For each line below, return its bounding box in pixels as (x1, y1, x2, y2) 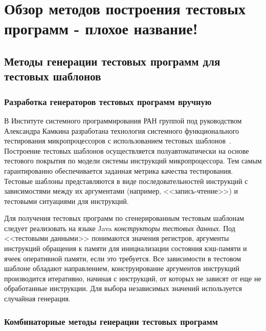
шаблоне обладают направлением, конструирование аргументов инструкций (4, 263, 239, 274)
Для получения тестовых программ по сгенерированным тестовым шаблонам (4, 213, 245, 223)
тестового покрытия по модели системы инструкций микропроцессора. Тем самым (4, 155, 262, 166)
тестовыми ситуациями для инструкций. (4, 195, 129, 206)
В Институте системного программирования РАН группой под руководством (4, 115, 242, 126)
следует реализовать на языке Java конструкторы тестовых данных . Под (4, 222, 235, 233)
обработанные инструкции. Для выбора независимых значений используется (4, 283, 242, 294)
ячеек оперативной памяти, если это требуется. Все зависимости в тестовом (4, 253, 241, 263)
